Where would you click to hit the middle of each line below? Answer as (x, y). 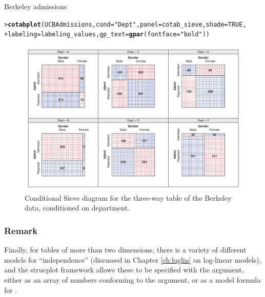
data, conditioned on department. (77, 208)
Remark (21, 230)
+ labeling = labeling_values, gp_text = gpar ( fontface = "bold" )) (107, 35)
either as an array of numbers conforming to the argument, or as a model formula (132, 280)
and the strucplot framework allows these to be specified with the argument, (124, 270)
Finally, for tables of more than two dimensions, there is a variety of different (125, 250)
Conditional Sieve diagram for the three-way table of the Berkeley (128, 197)
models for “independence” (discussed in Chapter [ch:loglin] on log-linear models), (133, 259)
